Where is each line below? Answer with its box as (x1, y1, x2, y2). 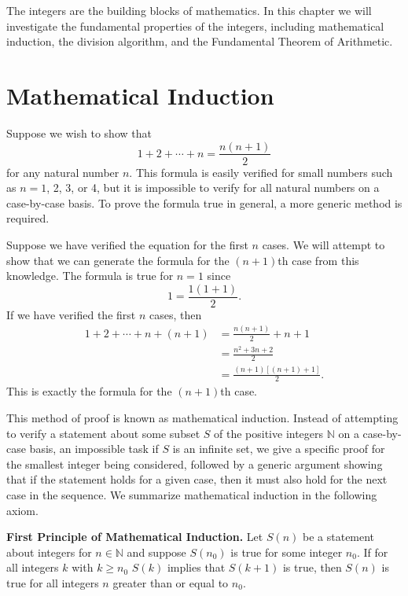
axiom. (6, 502, 39, 518)
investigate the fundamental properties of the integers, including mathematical (6, 17, 384, 34)
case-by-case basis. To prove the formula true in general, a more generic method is (6, 194, 402, 211)
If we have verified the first (6, 306, 136, 322)
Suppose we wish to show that (6, 124, 152, 141)
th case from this (278, 252, 359, 268)
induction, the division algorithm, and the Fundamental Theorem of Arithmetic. (6, 33, 393, 50)
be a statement (303, 528, 375, 545)
